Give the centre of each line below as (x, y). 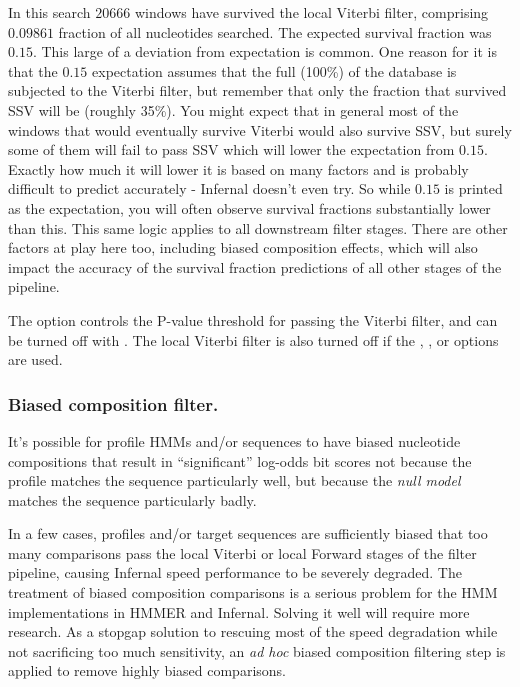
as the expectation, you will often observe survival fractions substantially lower (249, 207)
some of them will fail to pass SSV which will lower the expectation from (231, 149)
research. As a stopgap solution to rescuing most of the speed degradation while (253, 631)
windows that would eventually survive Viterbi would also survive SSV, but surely (260, 129)
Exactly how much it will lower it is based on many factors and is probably (238, 168)
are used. (35, 359)
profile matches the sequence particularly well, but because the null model (234, 480)
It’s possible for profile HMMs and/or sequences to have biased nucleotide (234, 440)
